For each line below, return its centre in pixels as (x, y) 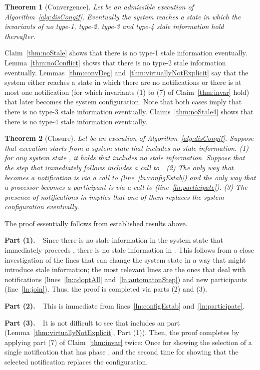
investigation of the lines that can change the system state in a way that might (125, 259)
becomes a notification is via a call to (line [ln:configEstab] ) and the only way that (130, 177)
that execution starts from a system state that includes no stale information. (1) (127, 148)
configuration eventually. (42, 206)
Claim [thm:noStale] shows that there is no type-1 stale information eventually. (126, 53)
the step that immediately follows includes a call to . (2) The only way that (119, 167)
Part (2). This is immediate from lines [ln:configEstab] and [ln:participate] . (125, 306)
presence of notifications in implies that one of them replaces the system (114, 196)
